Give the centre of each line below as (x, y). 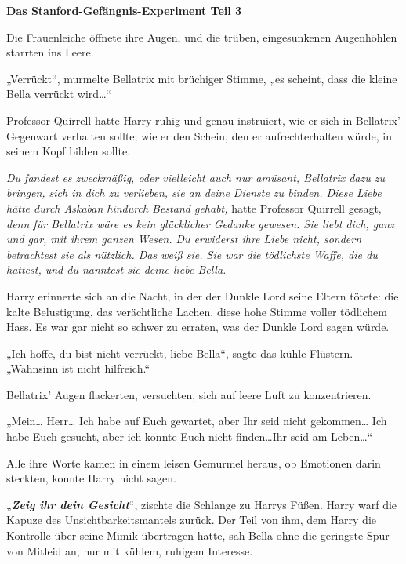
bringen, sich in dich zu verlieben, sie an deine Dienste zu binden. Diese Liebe (194, 193)
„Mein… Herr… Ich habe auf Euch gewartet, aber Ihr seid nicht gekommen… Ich (197, 421)
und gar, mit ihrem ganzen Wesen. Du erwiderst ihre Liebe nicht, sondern (184, 239)
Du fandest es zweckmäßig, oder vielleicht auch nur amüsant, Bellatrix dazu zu (196, 177)
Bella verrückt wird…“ (59, 94)
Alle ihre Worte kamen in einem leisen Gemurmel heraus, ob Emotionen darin (194, 462)
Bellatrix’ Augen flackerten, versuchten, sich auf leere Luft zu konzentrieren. (189, 394)
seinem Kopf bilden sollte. (69, 151)
